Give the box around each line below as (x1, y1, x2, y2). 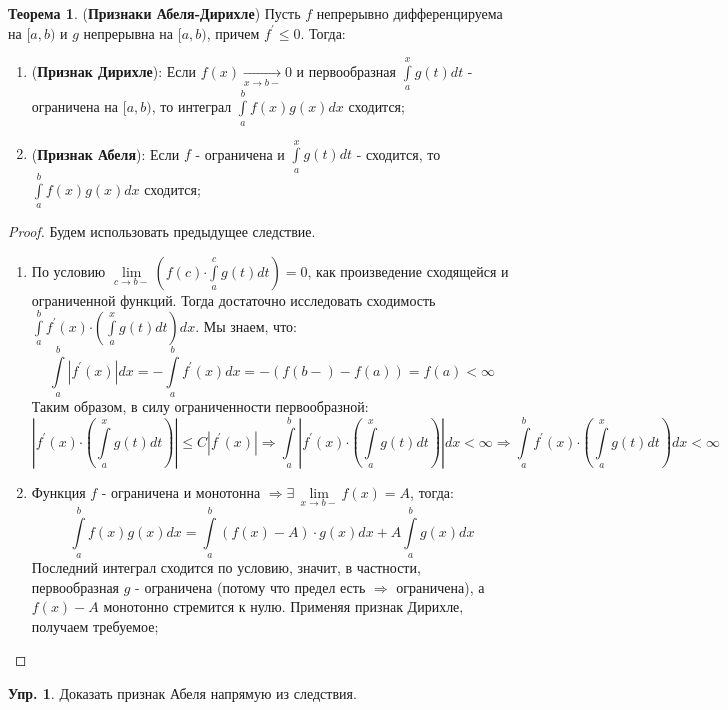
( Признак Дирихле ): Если (31, 60, 196, 81)
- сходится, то (356, 143, 441, 164)
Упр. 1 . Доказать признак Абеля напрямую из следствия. (8, 682, 357, 703)
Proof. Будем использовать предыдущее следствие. (8, 220, 316, 241)
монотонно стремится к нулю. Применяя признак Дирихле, (103, 596, 464, 617)
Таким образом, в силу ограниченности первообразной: (31, 396, 369, 417)
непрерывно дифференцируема (316, 3, 503, 23)
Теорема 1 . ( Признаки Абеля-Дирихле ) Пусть (8, 3, 301, 23)
